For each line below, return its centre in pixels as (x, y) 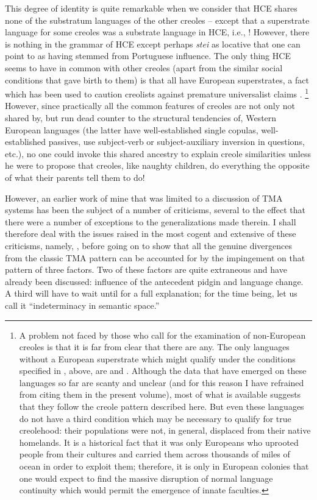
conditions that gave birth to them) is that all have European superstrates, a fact (157, 79)
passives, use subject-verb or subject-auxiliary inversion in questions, (176, 142)
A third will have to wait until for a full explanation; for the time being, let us (151, 293)
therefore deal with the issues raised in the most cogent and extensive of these (151, 234)
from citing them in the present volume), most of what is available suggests (160, 394)
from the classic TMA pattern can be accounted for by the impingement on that (155, 257)
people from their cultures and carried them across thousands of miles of (155, 454)
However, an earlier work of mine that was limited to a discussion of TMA (144, 198)
